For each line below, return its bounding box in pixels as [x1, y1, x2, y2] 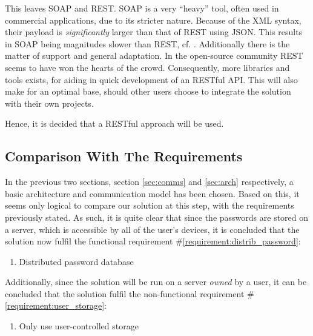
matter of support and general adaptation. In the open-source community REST [5, 49, 303, 62]
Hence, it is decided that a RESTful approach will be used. [5, 117, 224, 130]
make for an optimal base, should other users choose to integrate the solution [5, 85, 291, 98]
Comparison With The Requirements [5, 147, 243, 166]
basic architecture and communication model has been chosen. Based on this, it [5, 187, 300, 200]
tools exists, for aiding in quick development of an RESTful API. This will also [5, 73, 298, 86]
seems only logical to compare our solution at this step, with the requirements [5, 199, 294, 212]
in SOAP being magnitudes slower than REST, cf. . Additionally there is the [5, 37, 290, 50]
